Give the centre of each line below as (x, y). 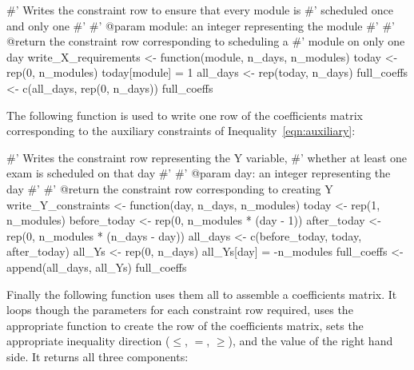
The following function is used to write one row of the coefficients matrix (185, 115)
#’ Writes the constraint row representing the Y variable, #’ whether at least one (207, 157)
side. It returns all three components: (98, 356)
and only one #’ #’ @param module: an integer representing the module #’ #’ (201, 25)
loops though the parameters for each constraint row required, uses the (180, 310)
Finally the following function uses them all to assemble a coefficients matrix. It (202, 294)
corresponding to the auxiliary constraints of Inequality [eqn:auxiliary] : (181, 131)
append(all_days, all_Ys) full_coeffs (97, 267)
